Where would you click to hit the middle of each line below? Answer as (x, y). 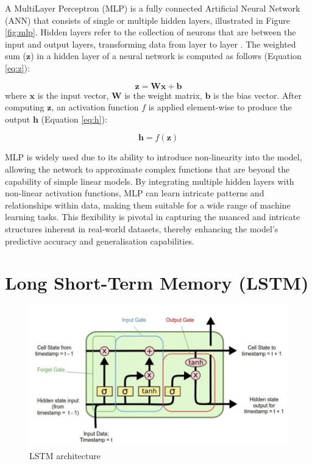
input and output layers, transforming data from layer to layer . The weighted (151, 44)
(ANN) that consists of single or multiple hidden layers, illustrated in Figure (147, 20)
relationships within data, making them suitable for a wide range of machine (148, 205)
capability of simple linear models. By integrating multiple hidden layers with (150, 181)
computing (25, 107)
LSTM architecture (65, 455)
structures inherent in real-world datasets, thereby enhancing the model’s (142, 228)
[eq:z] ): (17, 67)
